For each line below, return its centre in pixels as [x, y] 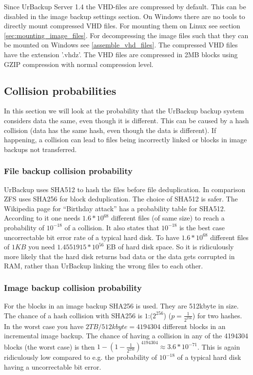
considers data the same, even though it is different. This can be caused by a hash [126, 120]
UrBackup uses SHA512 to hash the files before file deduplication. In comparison [125, 189]
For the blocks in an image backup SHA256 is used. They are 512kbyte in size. [121, 306]
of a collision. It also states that [112, 227]
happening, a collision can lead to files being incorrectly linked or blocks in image [126, 140]
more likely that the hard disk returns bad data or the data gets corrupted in [119, 256]
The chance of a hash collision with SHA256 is [73, 315]
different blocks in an [194, 326]
